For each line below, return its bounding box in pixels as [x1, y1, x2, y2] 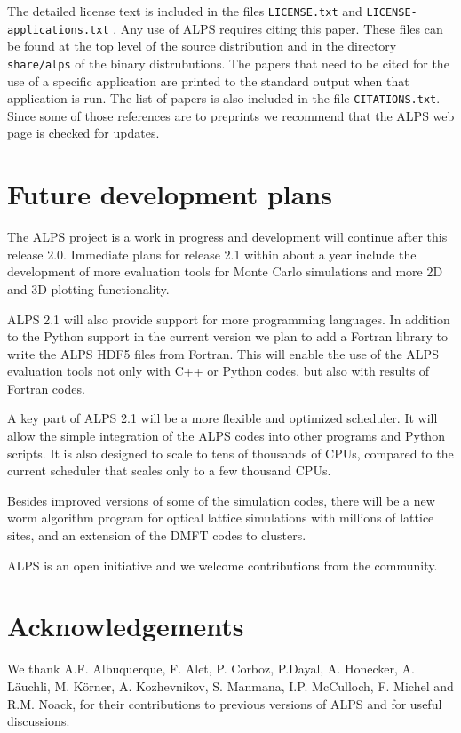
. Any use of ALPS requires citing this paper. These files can [113, 19, 443, 37]
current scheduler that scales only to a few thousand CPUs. [7, 461, 331, 480]
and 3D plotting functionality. [7, 279, 170, 298]
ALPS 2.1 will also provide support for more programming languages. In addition [7, 309, 450, 328]
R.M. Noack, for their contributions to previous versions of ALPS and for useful [7, 694, 442, 713]
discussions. [7, 712, 70, 730]
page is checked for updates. [7, 123, 160, 142]
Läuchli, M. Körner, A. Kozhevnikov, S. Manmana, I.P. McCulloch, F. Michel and [7, 676, 454, 695]
